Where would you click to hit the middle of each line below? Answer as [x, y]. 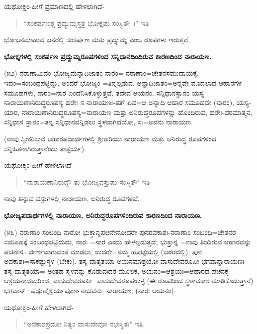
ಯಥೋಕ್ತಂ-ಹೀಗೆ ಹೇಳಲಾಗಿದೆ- [39, 307]
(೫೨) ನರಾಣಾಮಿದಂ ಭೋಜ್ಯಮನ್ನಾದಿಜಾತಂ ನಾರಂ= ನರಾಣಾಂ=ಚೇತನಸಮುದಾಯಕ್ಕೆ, [102, 73]
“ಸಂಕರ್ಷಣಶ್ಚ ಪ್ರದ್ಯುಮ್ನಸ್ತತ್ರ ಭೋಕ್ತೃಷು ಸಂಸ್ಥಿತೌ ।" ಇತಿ [86, 23]
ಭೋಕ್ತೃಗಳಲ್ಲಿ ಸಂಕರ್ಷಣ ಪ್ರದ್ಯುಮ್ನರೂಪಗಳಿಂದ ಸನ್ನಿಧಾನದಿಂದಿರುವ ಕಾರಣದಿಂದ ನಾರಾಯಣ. [108, 56]
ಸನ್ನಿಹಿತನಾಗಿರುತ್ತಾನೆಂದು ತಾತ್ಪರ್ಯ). [45, 148]
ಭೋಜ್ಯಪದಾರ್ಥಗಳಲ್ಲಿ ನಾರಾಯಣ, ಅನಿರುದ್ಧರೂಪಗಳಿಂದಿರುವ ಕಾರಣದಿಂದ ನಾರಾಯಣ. [103, 215]
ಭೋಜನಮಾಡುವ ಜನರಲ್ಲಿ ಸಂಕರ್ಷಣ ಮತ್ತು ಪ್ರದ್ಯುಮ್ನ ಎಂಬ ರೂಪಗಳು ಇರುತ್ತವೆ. [97, 40]
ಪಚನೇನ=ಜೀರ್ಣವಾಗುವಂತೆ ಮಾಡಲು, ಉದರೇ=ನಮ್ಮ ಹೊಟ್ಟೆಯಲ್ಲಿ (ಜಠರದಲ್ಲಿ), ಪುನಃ [104, 251]
